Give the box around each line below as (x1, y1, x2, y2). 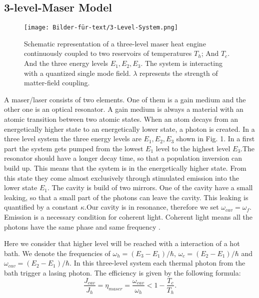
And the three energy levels (24, 58, 108, 68)
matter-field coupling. (24, 77, 90, 88)
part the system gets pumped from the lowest (4, 143, 143, 153)
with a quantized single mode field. (24, 67, 131, 78)
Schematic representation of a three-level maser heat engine (24, 38, 206, 48)
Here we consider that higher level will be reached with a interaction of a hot (4, 238, 240, 249)
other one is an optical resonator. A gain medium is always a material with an (4, 104, 243, 114)
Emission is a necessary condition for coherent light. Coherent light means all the (4, 211, 253, 222)
